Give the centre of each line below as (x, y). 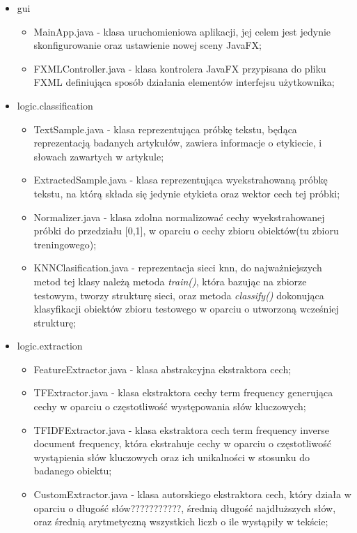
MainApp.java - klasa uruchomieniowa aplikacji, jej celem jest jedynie (182, 31)
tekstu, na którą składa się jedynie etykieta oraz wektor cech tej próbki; (187, 193)
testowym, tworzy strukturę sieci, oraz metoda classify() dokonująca (179, 295)
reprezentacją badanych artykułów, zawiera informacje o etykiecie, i (178, 143)
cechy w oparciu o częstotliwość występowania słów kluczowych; (170, 406)
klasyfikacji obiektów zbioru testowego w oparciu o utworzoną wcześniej (186, 309)
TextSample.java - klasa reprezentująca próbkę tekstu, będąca (165, 129)
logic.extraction (50, 346)
